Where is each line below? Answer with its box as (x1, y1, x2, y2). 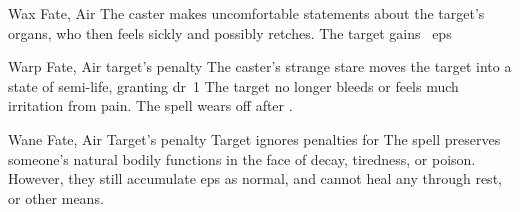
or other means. (8, 187, 104, 208)
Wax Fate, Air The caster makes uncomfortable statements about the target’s (8, 3, 485, 23)
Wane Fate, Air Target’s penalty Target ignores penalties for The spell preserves (8, 128, 501, 149)
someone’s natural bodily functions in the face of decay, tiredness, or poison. (8, 148, 476, 169)
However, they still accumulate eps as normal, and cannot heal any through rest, (8, 168, 502, 189)
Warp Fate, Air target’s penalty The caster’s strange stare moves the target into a (8, 56, 512, 77)
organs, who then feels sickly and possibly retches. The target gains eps (8, 22, 452, 43)
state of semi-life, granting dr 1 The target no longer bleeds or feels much (8, 75, 459, 96)
